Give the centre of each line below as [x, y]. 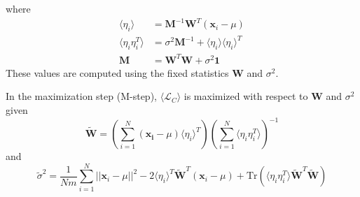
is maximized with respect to [246, 96]
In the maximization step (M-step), [81, 96]
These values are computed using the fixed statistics [117, 72]
